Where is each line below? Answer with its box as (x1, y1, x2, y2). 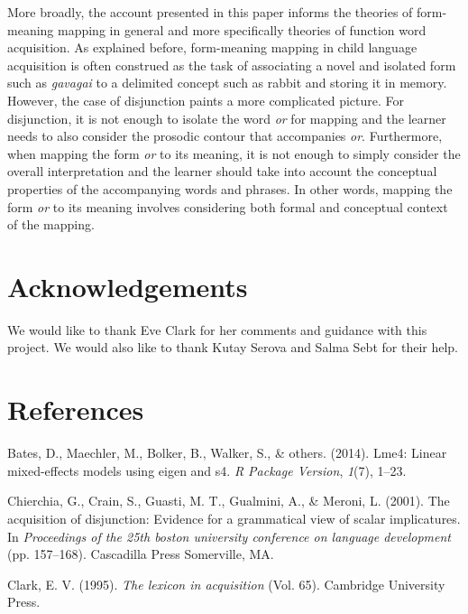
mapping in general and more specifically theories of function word (57, 20, 427, 39)
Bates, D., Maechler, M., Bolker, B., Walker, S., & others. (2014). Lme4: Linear (7, 443, 447, 462)
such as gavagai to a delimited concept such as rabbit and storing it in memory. (7, 73, 447, 92)
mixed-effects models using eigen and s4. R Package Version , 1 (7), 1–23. (7, 460, 407, 479)
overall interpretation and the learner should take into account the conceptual (7, 162, 437, 181)
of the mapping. (7, 215, 95, 234)
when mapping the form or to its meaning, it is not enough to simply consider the (7, 144, 461, 163)
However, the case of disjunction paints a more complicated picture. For (7, 90, 405, 109)
